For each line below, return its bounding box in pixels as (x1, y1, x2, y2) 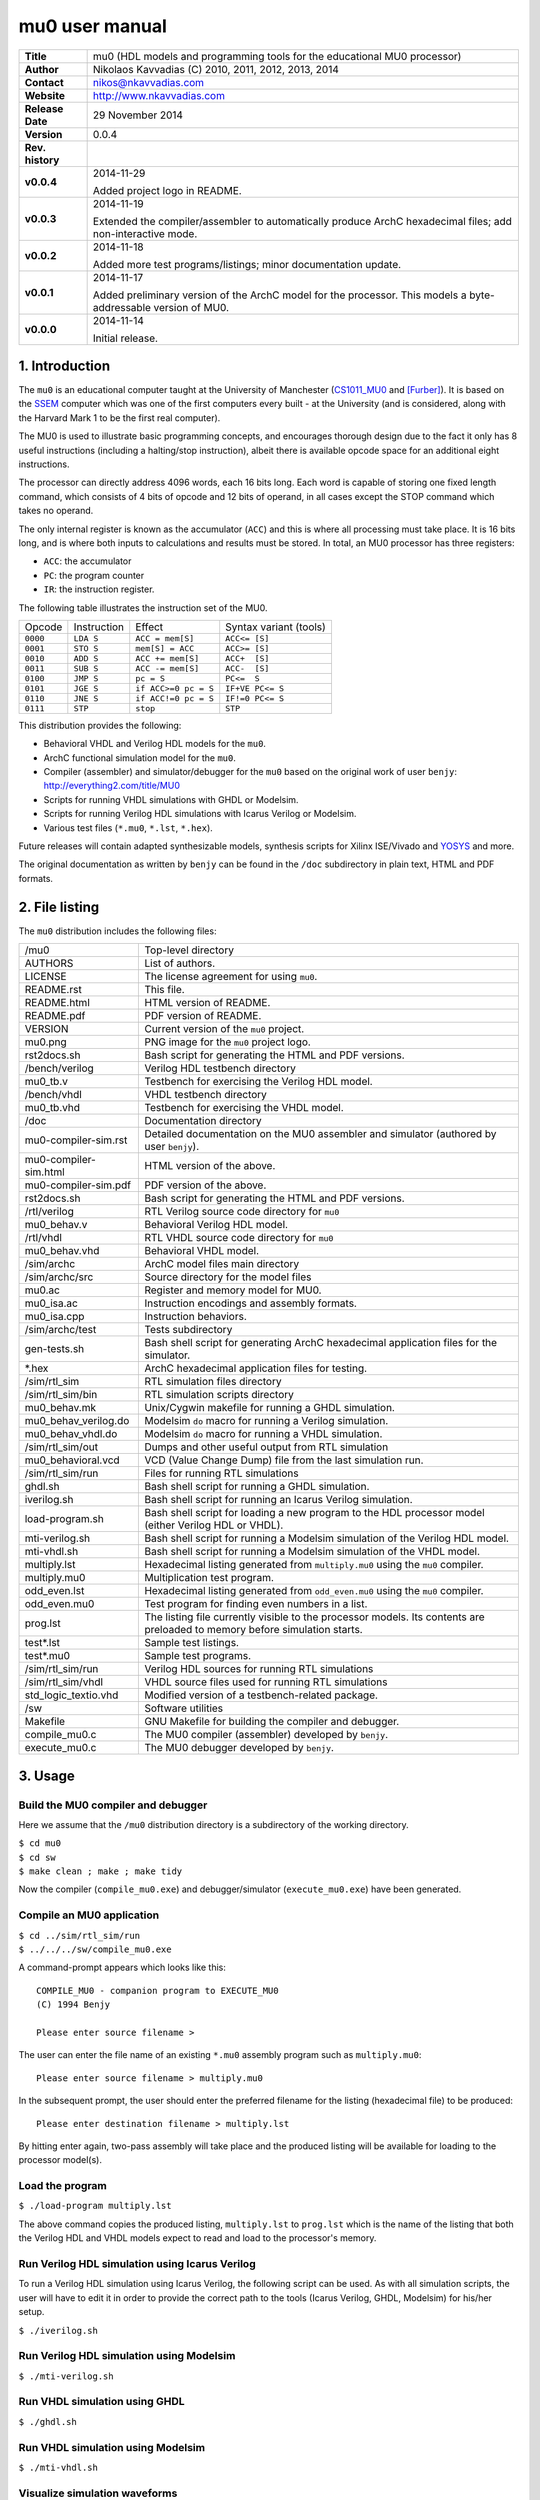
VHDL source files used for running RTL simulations (144, 1675, 388, 1689)
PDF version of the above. (144, 1178, 267, 1192)
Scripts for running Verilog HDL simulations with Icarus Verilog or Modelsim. (43, 808, 357, 820)
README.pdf (24, 1009, 86, 1023)
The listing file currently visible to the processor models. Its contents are (144, 1610, 485, 1624)
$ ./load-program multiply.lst (18, 2200, 172, 2212)
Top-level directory (144, 943, 235, 957)
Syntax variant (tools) (225, 620, 327, 634)
